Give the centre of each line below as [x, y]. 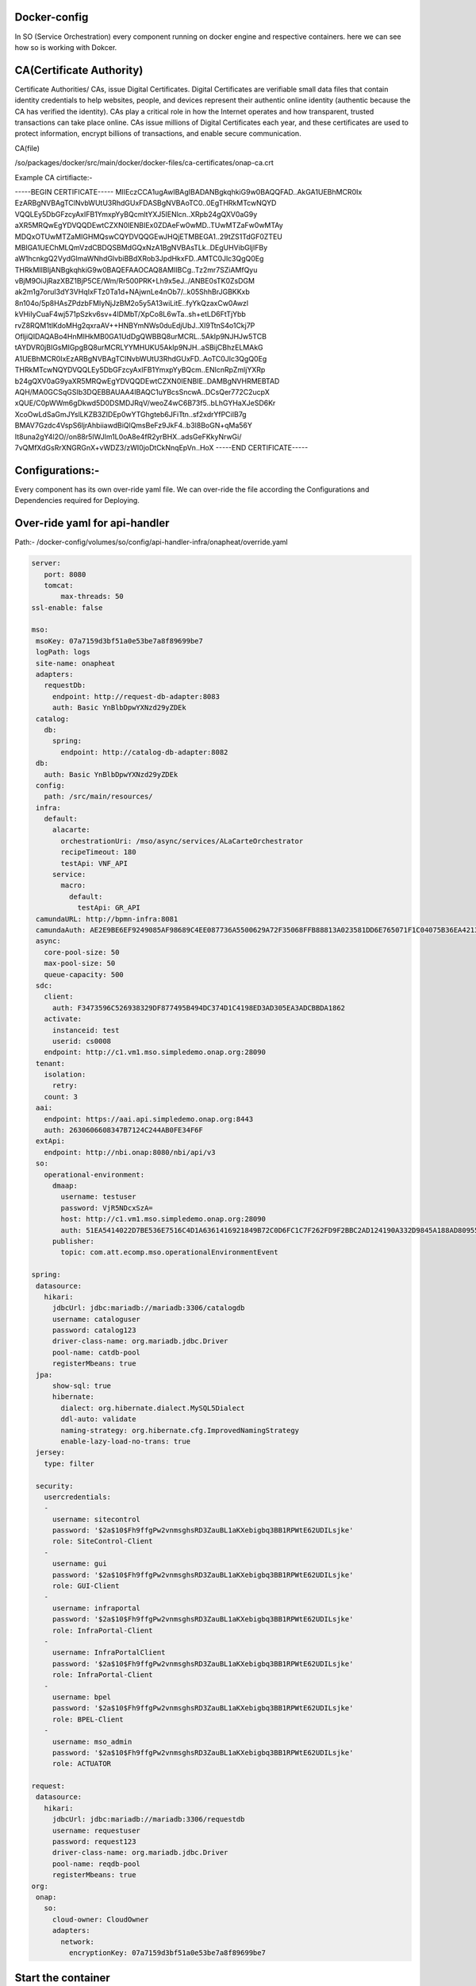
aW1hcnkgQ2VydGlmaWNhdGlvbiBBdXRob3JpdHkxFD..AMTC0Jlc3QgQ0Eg [139, 259]
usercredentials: [77, 1497]
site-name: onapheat [76, 663]
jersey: [51, 1453]
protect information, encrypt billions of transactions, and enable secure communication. [158, 133]
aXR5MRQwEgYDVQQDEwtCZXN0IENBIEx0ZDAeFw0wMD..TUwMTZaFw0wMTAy [149, 226]
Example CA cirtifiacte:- [54, 177]
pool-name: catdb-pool [96, 1352]
